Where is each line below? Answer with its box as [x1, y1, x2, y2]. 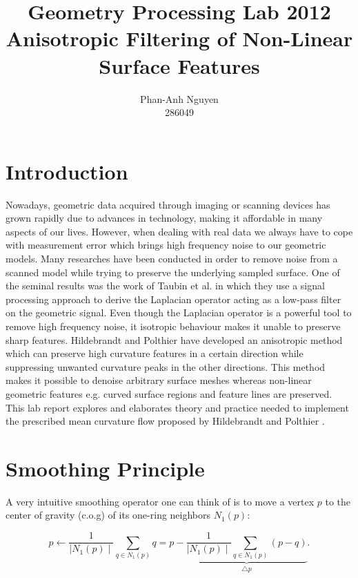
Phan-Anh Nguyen [140, 91, 219, 106]
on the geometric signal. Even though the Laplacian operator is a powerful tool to [6, 305, 352, 320]
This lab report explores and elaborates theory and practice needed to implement [6, 400, 349, 414]
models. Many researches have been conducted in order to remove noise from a [6, 251, 338, 265]
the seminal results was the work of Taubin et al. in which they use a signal [6, 278, 325, 293]
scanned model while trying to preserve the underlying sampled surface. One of [6, 264, 340, 279]
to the [325, 494, 351, 508]
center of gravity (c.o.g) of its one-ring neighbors [6, 508, 211, 522]
